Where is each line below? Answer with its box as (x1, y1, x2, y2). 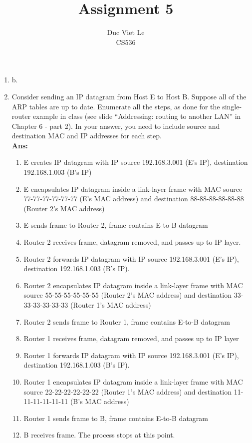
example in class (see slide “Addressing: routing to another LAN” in (32, 111, 241, 121)
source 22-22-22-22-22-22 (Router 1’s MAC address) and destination (23, 386, 232, 397)
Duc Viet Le (107, 27, 145, 37)
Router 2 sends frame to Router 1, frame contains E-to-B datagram (23, 316, 230, 327)
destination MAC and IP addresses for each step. (11, 130, 162, 141)
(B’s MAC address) (70, 396, 129, 407)
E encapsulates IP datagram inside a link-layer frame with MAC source (23, 183, 243, 194)
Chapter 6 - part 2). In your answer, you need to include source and (11, 120, 220, 131)
